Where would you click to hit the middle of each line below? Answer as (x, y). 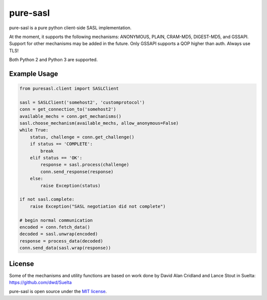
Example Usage (34, 74)
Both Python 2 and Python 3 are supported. (53, 60)
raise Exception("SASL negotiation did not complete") (98, 206)
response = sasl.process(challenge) (85, 165)
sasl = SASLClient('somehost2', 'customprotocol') (82, 102)
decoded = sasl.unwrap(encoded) (59, 234)
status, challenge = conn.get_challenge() (82, 137)
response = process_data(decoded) (61, 241)
